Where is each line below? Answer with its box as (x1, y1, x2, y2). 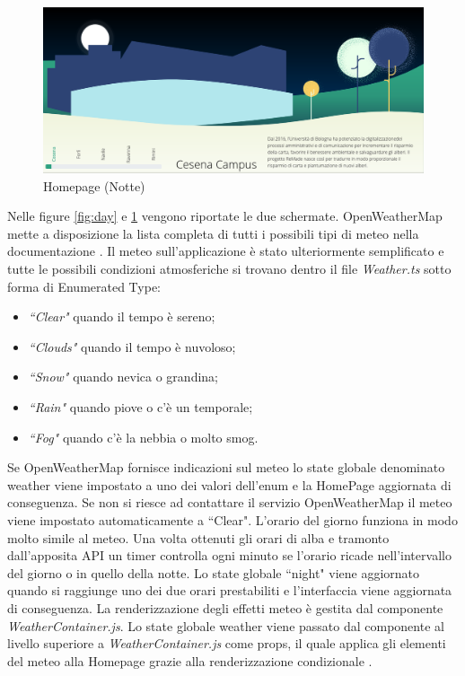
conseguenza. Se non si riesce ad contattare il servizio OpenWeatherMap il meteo (7, 493, 452, 512)
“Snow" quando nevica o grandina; (28, 367, 218, 386)
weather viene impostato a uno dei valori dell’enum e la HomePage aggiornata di (7, 475, 452, 494)
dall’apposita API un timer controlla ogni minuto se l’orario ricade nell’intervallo (7, 546, 452, 565)
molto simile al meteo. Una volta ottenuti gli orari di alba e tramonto (7, 528, 390, 547)
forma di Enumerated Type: (7, 277, 162, 295)
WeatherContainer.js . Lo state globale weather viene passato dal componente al (7, 616, 444, 635)
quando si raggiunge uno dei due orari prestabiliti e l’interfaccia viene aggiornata (7, 581, 452, 600)
